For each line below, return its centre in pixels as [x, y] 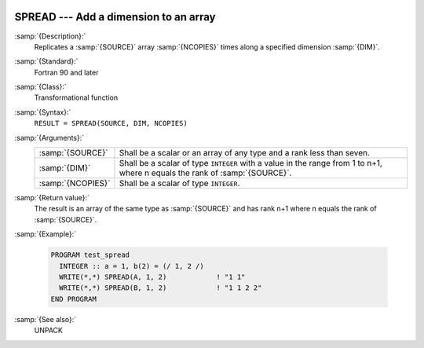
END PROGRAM [74, 299]
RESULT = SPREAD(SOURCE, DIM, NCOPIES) [111, 123]
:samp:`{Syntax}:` [43, 112]
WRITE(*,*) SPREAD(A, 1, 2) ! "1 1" [152, 277]
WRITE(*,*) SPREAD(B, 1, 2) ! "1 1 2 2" [161, 288]
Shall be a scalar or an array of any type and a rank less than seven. [245, 153]
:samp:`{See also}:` [46, 319]
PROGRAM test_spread [90, 255]
